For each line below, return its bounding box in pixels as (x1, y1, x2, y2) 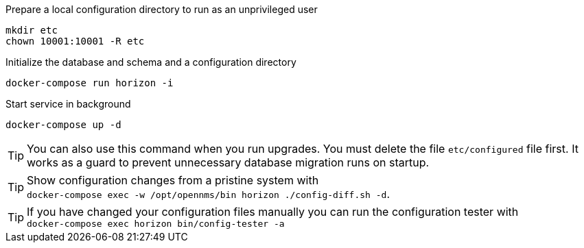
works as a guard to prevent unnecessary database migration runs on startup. (27, 156, 430, 169)
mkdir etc (5, 25, 58, 36)
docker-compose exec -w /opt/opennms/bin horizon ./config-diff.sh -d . (27, 187, 390, 201)
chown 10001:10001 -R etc (5, 36, 145, 47)
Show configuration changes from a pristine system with (27, 173, 319, 187)
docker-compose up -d (5, 119, 121, 130)
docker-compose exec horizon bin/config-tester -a (27, 219, 285, 229)
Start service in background (5, 98, 131, 110)
